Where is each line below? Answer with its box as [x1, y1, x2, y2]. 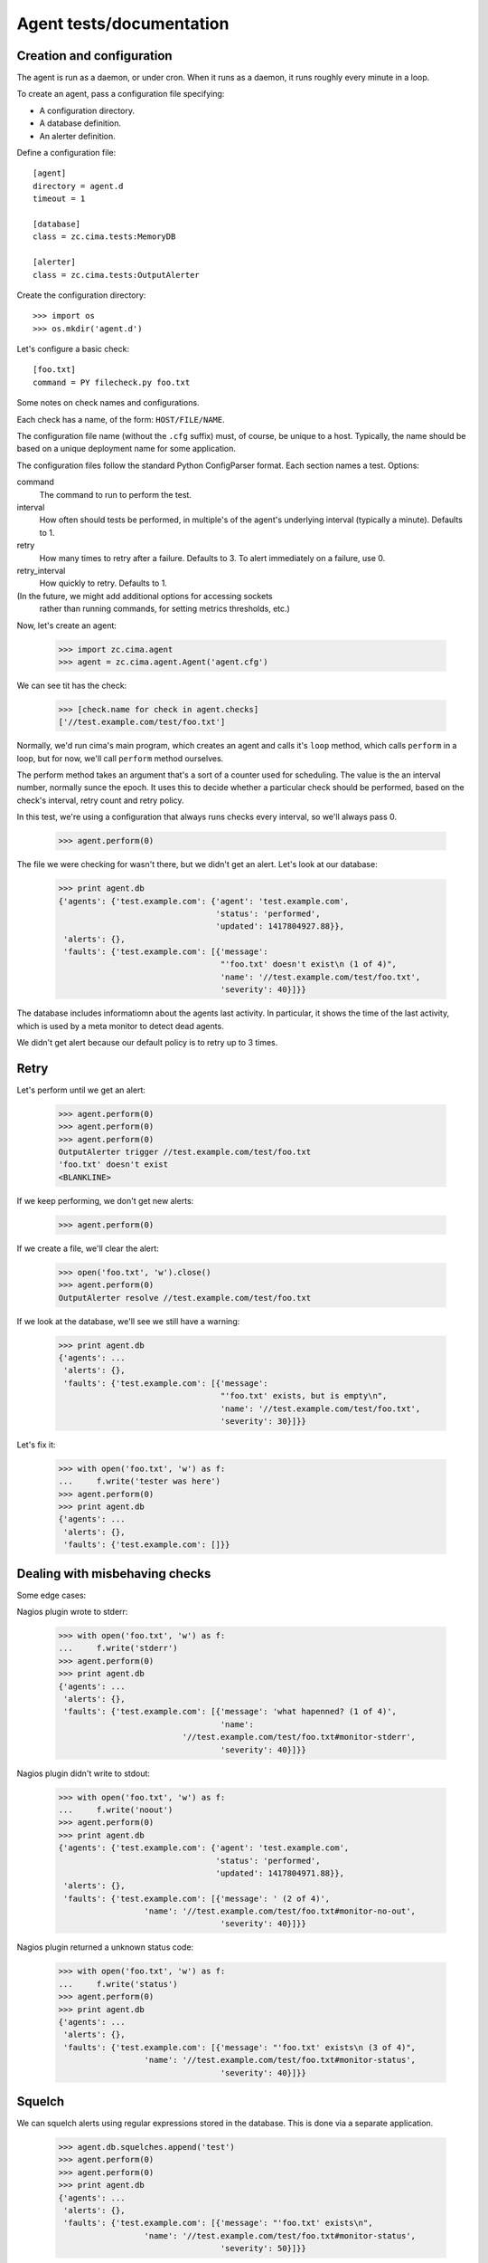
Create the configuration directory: [16, 290, 146, 301]
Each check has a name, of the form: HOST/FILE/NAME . [16, 414, 225, 425]
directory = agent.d [33, 181, 124, 191]
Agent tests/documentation [16, 14, 230, 33]
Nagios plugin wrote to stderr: [16, 1607, 128, 1618]
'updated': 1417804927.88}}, [215, 921, 345, 931]
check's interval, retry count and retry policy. [16, 795, 184, 806]
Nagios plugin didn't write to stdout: [16, 1768, 151, 1779]
